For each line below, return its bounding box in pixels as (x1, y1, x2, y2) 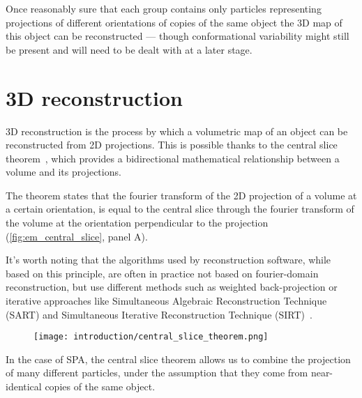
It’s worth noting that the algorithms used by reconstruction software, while (6, 252, 331, 267)
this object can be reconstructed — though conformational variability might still (6, 29, 349, 43)
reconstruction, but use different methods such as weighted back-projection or (6, 280, 338, 294)
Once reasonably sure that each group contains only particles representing (6, 1, 322, 15)
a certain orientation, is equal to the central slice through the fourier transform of (6, 201, 354, 216)
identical (6, 379, 42, 394)
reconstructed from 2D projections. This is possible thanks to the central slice (6, 137, 338, 152)
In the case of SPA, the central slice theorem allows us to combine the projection (6, 351, 351, 366)
